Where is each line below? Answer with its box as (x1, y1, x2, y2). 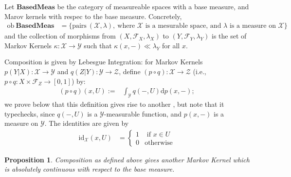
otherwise (145, 139, 173, 146)
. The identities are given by (44, 118, 129, 128)
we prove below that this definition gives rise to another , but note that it (4, 99, 224, 109)
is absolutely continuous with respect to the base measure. (4, 164, 175, 174)
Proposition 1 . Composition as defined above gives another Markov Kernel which (4, 154, 250, 164)
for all (162, 40, 180, 50)
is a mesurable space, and (145, 22, 221, 30)
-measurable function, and (104, 108, 182, 118)
